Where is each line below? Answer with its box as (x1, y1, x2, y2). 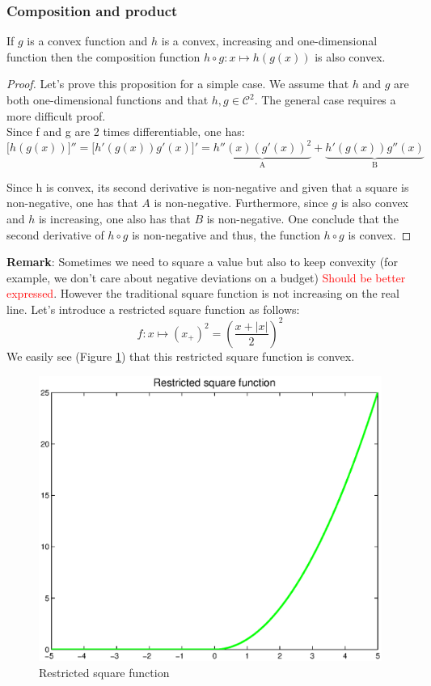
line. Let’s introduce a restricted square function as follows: (6, 300, 300, 317)
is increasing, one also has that (38, 210, 191, 227)
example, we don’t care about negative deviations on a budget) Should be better (6, 269, 406, 286)
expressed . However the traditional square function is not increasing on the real (6, 285, 399, 302)
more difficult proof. (6, 107, 106, 124)
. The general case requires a (254, 91, 396, 108)
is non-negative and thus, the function (132, 226, 320, 243)
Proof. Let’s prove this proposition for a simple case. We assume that (6, 75, 349, 92)
